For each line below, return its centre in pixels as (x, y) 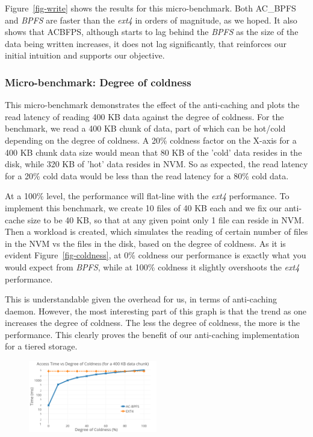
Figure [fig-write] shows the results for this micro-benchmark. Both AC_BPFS (150, 8)
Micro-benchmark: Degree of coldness (98, 82)
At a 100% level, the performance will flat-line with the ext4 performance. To (147, 196)
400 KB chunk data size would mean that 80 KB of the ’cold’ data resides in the (153, 152)
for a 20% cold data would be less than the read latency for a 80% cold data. (147, 175)
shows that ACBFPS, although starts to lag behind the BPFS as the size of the (152, 32)
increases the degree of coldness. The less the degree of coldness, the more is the (152, 323)
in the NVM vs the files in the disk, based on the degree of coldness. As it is (145, 243)
